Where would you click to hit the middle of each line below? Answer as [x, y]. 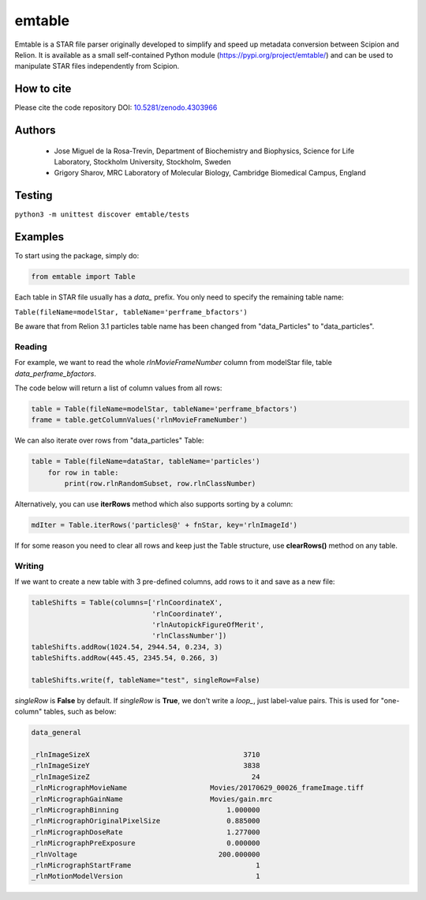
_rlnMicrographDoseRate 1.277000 [146, 832]
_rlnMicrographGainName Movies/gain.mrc [152, 799]
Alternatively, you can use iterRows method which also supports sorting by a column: [154, 504]
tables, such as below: [80, 712]
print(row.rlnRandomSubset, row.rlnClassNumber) [160, 484]
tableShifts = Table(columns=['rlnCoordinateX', [127, 603]
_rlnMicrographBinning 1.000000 [146, 810]
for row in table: [83, 473]
